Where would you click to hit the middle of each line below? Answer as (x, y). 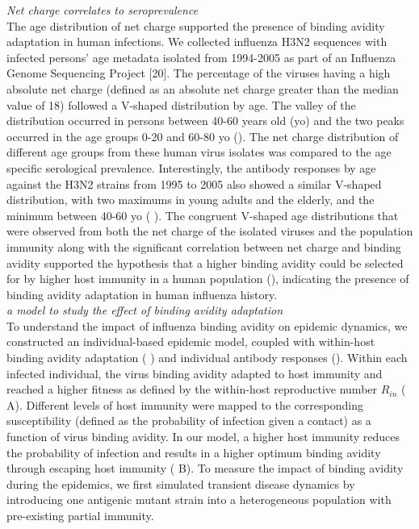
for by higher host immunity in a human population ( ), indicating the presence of (208, 279)
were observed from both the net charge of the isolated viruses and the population (210, 231)
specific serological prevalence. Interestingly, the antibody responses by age (191, 167)
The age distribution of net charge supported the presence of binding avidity (196, 25)
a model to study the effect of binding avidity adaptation (145, 310)
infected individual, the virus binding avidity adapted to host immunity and (195, 373)
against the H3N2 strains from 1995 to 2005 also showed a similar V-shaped (194, 183)
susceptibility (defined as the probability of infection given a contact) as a (189, 421)
